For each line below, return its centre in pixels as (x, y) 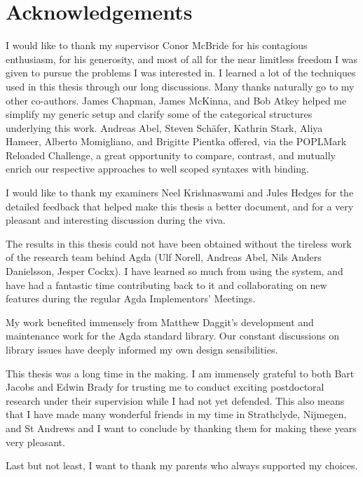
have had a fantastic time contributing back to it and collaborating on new (166, 284)
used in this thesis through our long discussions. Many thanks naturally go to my (180, 86)
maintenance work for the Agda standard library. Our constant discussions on (172, 336)
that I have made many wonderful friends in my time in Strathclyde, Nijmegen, (176, 414)
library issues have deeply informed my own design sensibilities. (142, 349)
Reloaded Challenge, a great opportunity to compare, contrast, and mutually (171, 155)
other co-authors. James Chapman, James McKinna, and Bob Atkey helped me (176, 100)
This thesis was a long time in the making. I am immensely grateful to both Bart (180, 373)
